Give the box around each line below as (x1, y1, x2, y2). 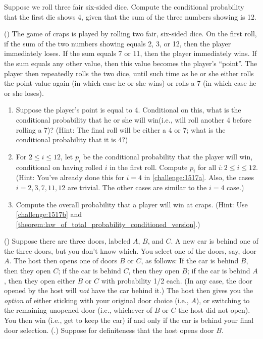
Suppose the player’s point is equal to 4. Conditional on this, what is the (16, 104, 241, 115)
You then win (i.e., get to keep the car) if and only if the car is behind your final (4, 315, 254, 325)
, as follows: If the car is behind (141, 255, 239, 266)
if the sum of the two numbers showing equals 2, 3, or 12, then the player (4, 38, 231, 48)
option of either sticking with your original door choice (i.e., (4, 295, 189, 305)
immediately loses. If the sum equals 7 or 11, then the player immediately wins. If (4, 48, 257, 59)
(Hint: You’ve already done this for (16, 172, 124, 183)
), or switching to (196, 295, 250, 305)
